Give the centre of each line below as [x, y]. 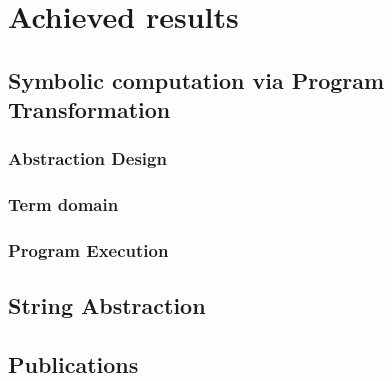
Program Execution [88, 250]
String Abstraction [107, 305]
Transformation [89, 109]
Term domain [63, 204]
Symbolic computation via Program [196, 79]
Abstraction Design [87, 158]
